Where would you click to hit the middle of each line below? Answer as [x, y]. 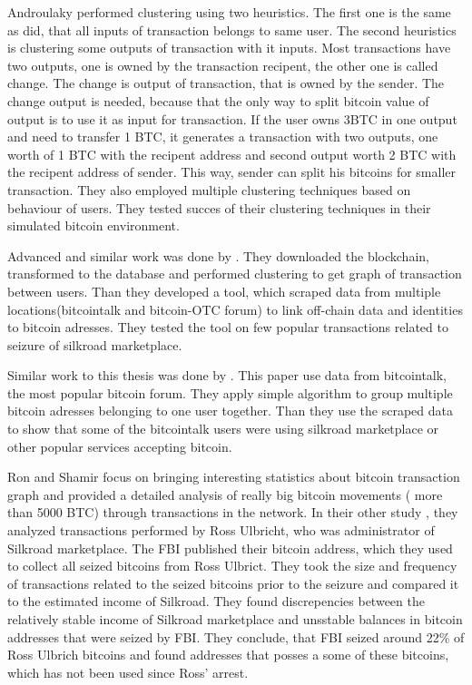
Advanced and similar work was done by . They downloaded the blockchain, [218, 255]
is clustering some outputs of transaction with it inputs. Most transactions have [229, 48]
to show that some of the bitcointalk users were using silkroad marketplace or [223, 429]
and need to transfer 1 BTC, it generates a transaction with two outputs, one [223, 137]
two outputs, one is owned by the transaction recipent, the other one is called [223, 65]
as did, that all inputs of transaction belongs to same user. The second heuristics [232, 29]
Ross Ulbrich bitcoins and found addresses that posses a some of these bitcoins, [228, 655]
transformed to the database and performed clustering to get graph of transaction [235, 274]
